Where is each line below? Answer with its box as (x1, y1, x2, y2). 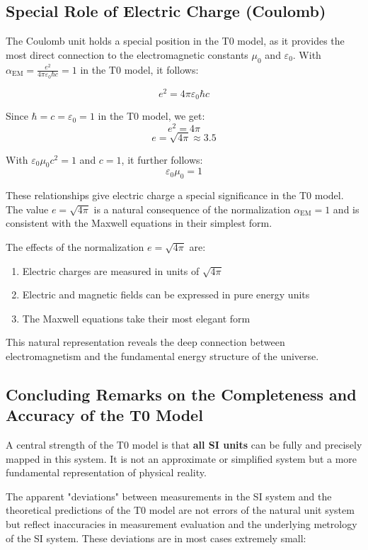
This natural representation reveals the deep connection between (6, 335, 285, 349)
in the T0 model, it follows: (80, 62, 199, 77)
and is (333, 201, 360, 216)
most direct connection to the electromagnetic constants (6, 47, 248, 62)
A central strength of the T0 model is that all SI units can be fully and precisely (6, 437, 362, 452)
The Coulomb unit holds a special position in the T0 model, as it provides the (6, 33, 345, 48)
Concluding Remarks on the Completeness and (6, 383, 357, 405)
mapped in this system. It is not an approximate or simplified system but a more (6, 451, 357, 466)
